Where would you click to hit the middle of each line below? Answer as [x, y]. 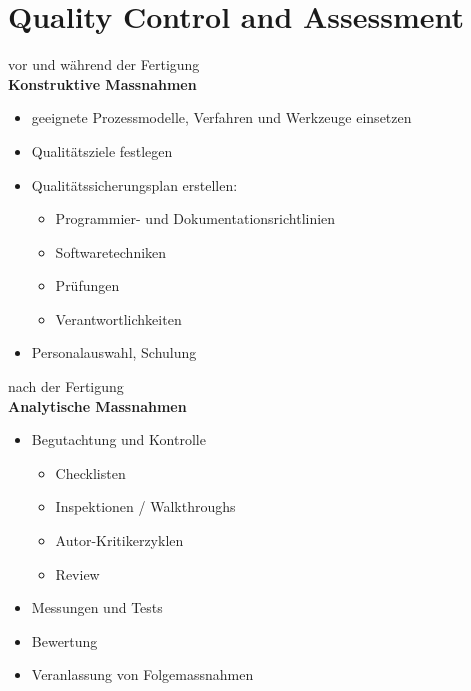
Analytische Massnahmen [97, 405]
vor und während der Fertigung [104, 64]
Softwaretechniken [111, 251]
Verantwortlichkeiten [118, 318]
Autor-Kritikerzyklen [119, 540]
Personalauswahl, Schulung [114, 352]
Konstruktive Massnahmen [102, 83]
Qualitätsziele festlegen [102, 150]
